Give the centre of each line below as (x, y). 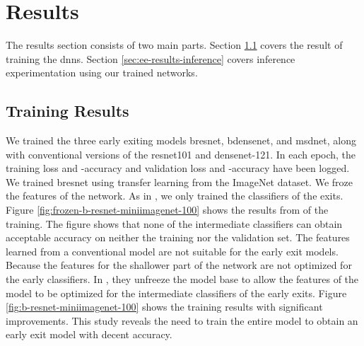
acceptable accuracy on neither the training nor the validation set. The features (178, 237)
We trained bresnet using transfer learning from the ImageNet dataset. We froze (179, 181)
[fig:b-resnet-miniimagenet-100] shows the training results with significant (164, 307)
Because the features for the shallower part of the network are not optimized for (179, 265)
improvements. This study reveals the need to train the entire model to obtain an (182, 320)
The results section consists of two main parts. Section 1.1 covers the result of (174, 45)
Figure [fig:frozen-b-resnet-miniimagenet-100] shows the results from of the (167, 210)
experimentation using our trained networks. (102, 73)
